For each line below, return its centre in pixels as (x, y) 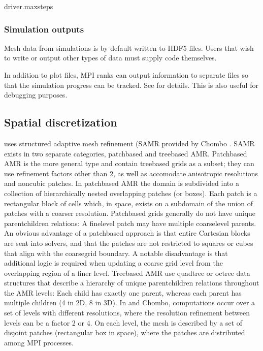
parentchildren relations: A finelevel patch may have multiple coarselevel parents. (130, 223)
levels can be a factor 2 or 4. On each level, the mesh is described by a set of (123, 322)
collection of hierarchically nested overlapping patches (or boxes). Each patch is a (131, 193)
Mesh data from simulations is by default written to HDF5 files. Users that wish (129, 47)
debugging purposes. (36, 95)
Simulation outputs (44, 29)
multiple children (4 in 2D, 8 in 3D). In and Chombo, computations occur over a (130, 302)
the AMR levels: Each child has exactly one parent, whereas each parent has (123, 292)
